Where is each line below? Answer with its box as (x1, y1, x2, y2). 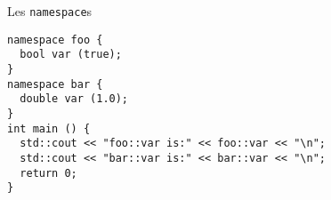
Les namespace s (7, 2, 93, 20)
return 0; (20, 166, 77, 180)
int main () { (7, 122, 91, 135)
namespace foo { (7, 33, 103, 46)
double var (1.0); (20, 92, 129, 106)
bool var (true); (20, 48, 122, 61)
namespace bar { (7, 77, 103, 91)
